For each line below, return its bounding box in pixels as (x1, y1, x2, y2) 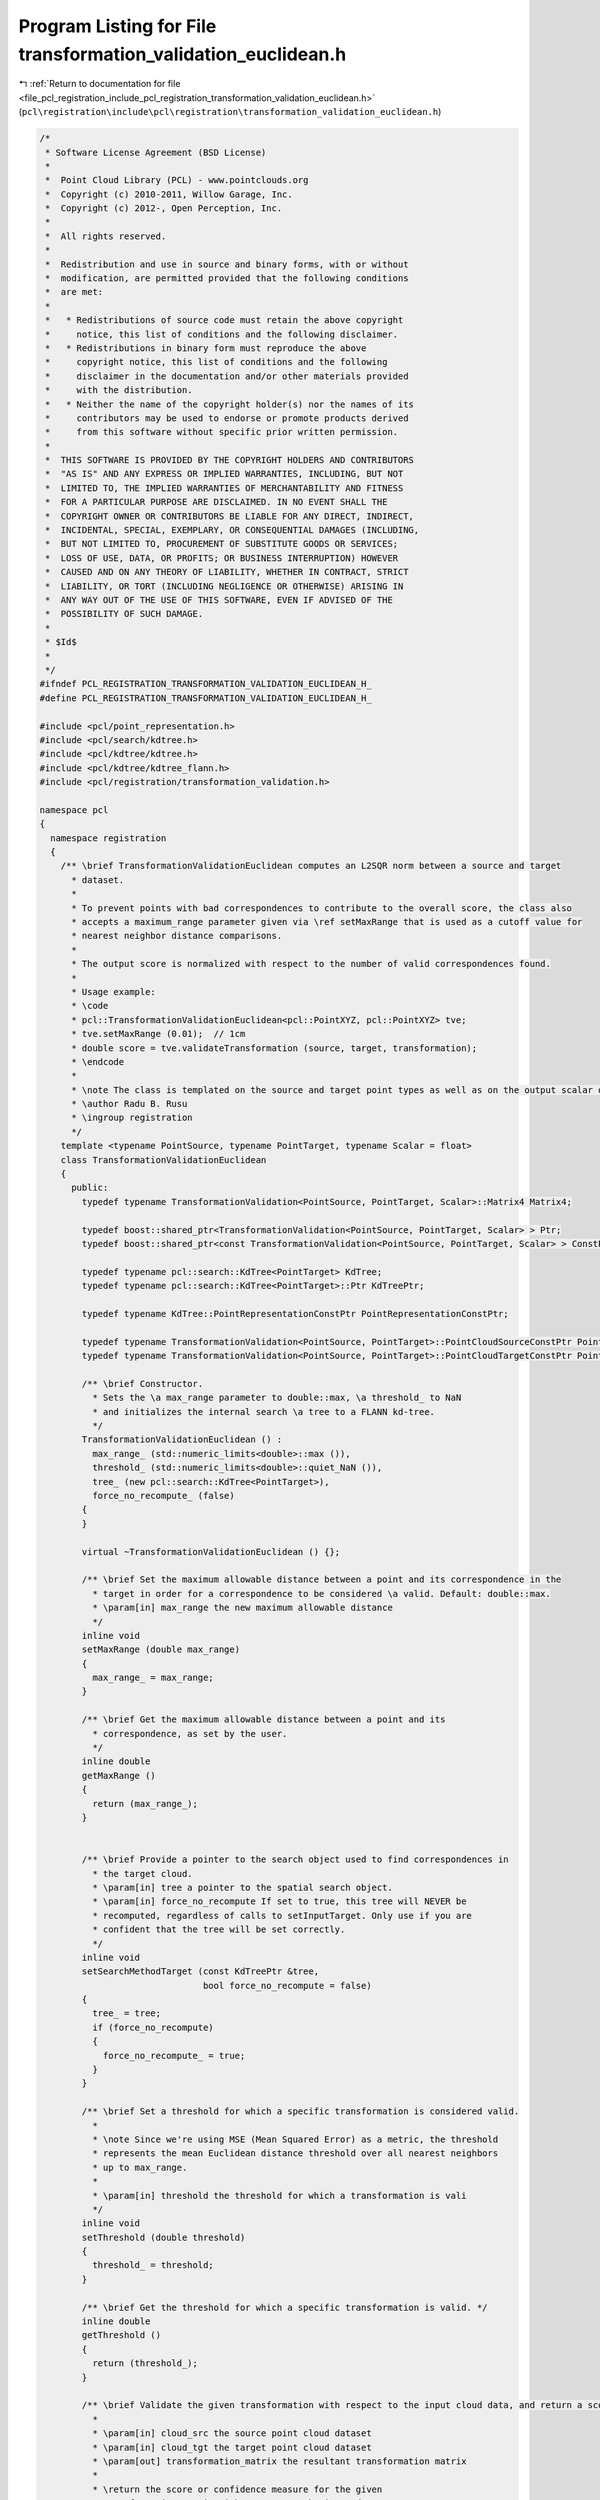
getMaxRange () (81, 1770, 157, 1781)
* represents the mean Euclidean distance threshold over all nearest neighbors (91, 2148, 499, 2159)
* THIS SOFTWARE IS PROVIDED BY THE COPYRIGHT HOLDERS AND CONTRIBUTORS (45, 455, 415, 466)
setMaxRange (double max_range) (81, 1644, 240, 1655)
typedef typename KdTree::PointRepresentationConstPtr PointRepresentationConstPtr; (81, 1308, 509, 1319)
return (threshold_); (91, 2358, 199, 2369)
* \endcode (71, 1056, 125, 1067)
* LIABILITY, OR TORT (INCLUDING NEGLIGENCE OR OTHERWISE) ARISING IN (45, 580, 404, 592)
